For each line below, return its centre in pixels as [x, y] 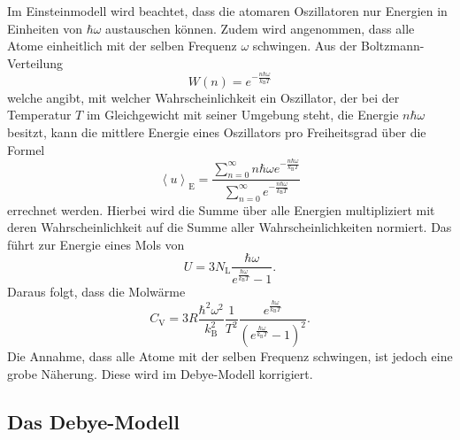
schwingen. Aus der [305, 46]
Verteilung [35, 62]
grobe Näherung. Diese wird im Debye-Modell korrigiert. [160, 373]
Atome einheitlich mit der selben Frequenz [122, 46]
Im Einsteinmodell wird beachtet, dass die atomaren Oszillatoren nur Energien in [227, 11]
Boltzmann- [393, 46]
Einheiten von [45, 28]
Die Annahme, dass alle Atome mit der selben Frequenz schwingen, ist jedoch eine [230, 356]
